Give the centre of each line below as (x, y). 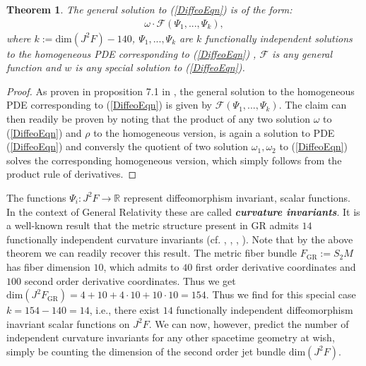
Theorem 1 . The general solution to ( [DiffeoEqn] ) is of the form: (149, 9)
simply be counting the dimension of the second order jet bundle (146, 351)
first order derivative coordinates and (276, 266)
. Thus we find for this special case (281, 294)
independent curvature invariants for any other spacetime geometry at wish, (171, 337)
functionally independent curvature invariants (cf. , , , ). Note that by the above (180, 239)
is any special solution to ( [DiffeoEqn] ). (160, 67)
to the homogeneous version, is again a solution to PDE (214, 132)
